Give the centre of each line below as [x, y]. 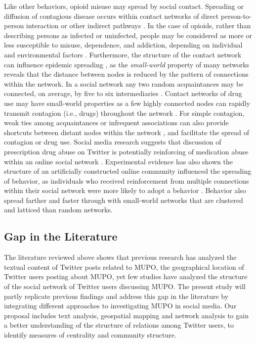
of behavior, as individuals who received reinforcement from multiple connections [127, 180]
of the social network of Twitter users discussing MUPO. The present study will [125, 286]
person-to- [236, 16]
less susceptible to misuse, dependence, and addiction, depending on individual [123, 45]
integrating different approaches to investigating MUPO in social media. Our [120, 306]
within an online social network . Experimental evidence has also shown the [118, 161]
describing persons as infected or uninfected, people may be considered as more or [128, 35]
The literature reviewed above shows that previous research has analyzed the [120, 257]
